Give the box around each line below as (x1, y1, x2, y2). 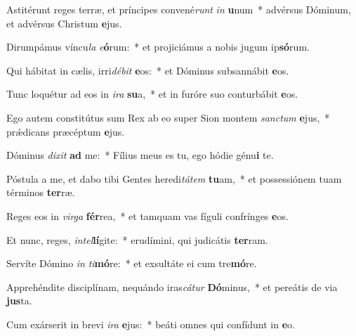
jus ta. (6, 293, 32, 308)
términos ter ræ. (6, 185, 75, 200)
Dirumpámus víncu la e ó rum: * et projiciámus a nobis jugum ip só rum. (6, 39, 310, 54)
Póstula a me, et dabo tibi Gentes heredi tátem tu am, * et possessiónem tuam (6, 171, 342, 186)
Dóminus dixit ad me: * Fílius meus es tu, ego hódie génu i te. (6, 148, 274, 162)
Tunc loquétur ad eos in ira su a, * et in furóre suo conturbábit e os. (6, 86, 298, 101)
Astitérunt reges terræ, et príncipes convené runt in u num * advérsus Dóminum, (6, 2, 351, 16)
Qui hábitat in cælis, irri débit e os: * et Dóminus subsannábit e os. (6, 63, 289, 77)
